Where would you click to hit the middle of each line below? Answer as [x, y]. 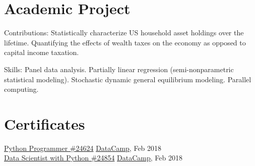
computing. [21, 89]
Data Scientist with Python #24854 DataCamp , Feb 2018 [93, 158]
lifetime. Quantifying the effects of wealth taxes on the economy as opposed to [125, 42]
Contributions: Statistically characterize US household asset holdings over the [124, 33]
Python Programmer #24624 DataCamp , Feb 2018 [83, 148]
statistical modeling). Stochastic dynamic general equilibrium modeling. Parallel [128, 79]
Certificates [45, 123]
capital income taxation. [42, 52]
